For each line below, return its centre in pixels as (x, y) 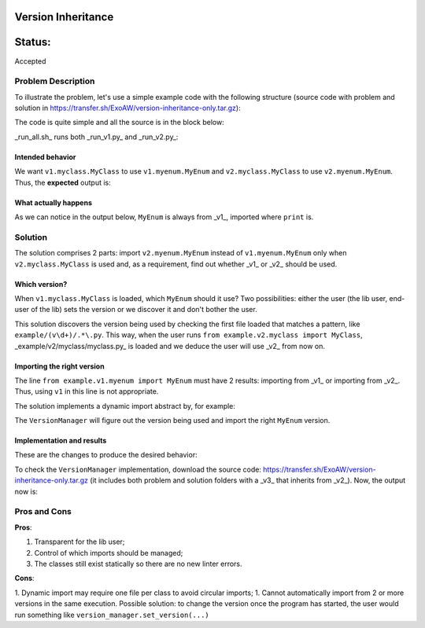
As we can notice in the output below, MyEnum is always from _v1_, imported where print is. (164, 217)
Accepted (30, 61)
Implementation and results (61, 441)
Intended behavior (45, 156)
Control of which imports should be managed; (109, 553)
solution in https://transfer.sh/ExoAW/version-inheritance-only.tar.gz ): (128, 108)
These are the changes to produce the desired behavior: (106, 455)
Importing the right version (60, 366)
